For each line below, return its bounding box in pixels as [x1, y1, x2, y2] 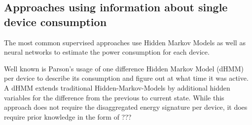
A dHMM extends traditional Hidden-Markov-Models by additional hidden [4, 82, 230, 93]
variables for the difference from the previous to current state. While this [4, 92, 224, 102]
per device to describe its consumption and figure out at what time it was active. [4, 73, 249, 83]
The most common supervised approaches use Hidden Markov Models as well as [4, 37, 246, 47]
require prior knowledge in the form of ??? [4, 111, 132, 122]
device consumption [4, 14, 107, 29]
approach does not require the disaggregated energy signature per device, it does [4, 102, 248, 112]
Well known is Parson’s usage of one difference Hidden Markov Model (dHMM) [4, 63, 244, 73]
